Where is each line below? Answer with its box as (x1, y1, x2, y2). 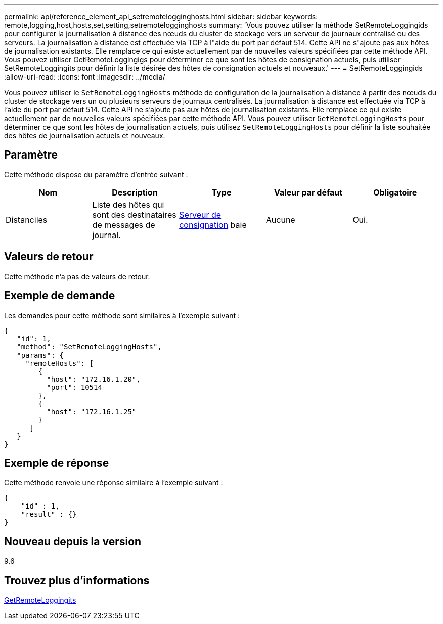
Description (112, 187, 158, 198)
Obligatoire (373, 187, 417, 198)
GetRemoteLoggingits (4, 596, 76, 605)
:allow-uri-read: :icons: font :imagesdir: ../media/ (4, 72, 165, 81)
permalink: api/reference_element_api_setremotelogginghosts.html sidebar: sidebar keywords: (4, 12, 318, 21)
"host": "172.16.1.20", (47, 375, 141, 383)
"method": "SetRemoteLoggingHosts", (17, 342, 162, 351)
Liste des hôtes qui (92, 199, 164, 210)
